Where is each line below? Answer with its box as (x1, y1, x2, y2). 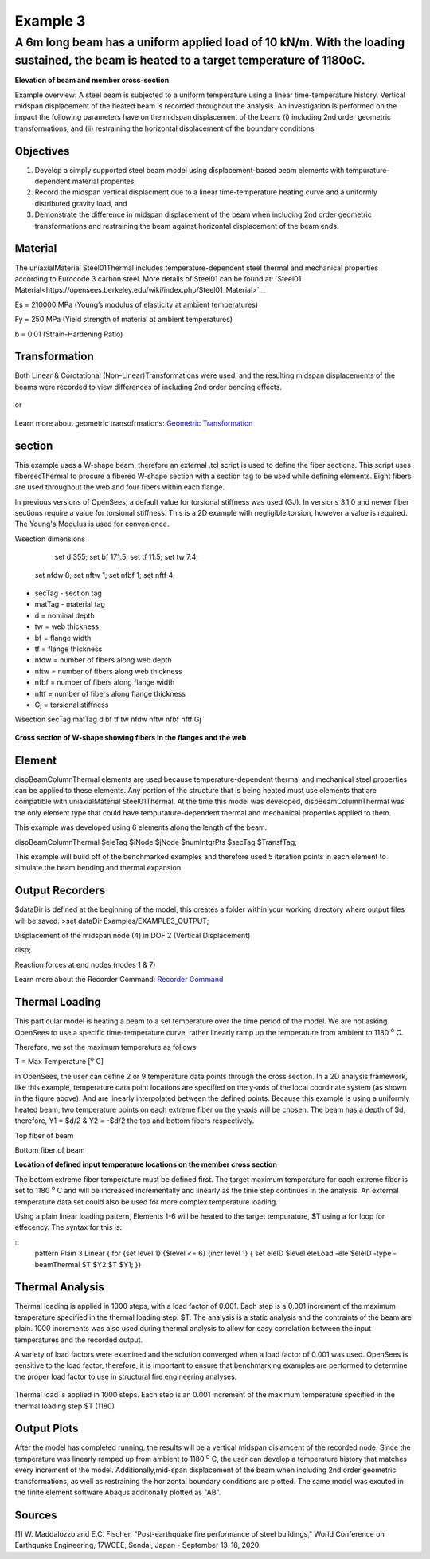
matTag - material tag (34, 599, 105, 609)
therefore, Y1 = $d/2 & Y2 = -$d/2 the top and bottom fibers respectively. (14, 1116, 255, 1125)
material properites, (72, 176, 137, 187)
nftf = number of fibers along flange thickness (34, 689, 186, 698)
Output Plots (14, 1422, 79, 1435)
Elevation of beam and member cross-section (14, 76, 170, 85)
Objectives (14, 144, 70, 158)
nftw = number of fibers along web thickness (34, 666, 182, 676)
